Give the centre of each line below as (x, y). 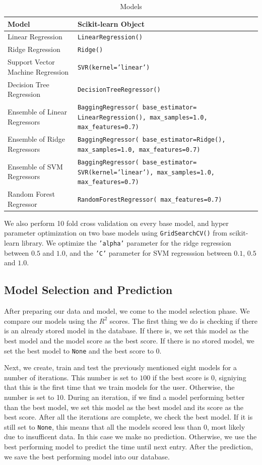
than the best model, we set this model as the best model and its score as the (124, 407)
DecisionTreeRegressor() (119, 90)
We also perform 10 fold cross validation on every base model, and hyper (116, 223)
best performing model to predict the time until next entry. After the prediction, (128, 447)
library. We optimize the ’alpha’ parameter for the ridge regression (126, 243)
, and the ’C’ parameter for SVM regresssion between (148, 252)
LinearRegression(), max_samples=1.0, (142, 117)
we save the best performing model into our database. (87, 456)
